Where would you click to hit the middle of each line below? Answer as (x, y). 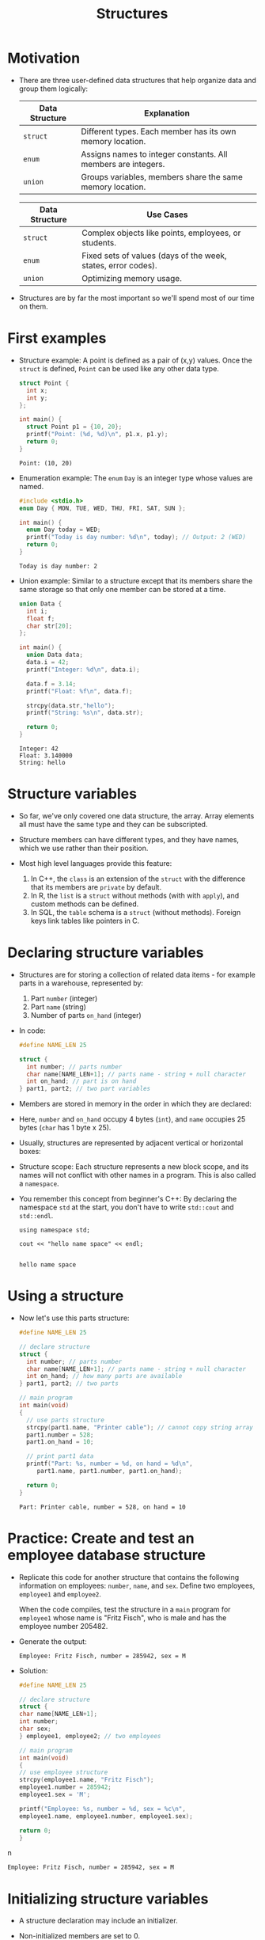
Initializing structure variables (108, 1898)
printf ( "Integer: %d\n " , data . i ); (83, 670)
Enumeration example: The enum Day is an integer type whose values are (136, 478)
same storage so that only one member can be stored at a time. (122, 589)
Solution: (33, 1670)
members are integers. (123, 164)
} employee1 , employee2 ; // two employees (90, 1736)
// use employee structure (63, 1773)
